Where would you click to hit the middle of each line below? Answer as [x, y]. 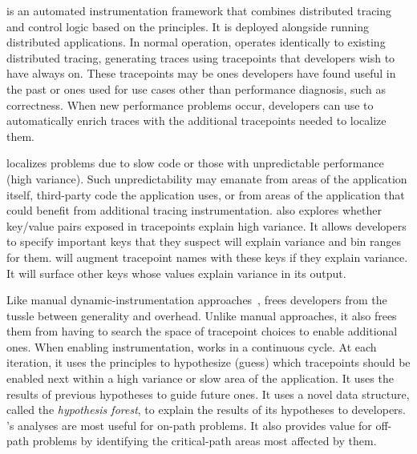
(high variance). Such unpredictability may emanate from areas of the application [207, 178]
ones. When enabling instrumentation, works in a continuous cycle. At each [192, 346]
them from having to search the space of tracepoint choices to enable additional [202, 331]
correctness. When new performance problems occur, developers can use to [190, 104]
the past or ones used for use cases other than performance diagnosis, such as [196, 88]
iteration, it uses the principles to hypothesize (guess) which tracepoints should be [208, 362]
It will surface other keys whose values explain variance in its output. [176, 273]
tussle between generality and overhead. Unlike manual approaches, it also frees [202, 315]
